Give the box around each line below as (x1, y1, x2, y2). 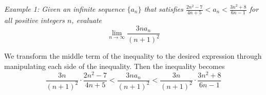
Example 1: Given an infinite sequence (4, 4, 125, 14)
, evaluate (71, 15, 102, 26)
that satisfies (144, 4, 183, 14)
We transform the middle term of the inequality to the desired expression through (4, 51, 262, 61)
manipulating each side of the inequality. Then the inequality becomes (4, 60, 225, 71)
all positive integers (4, 15, 65, 26)
